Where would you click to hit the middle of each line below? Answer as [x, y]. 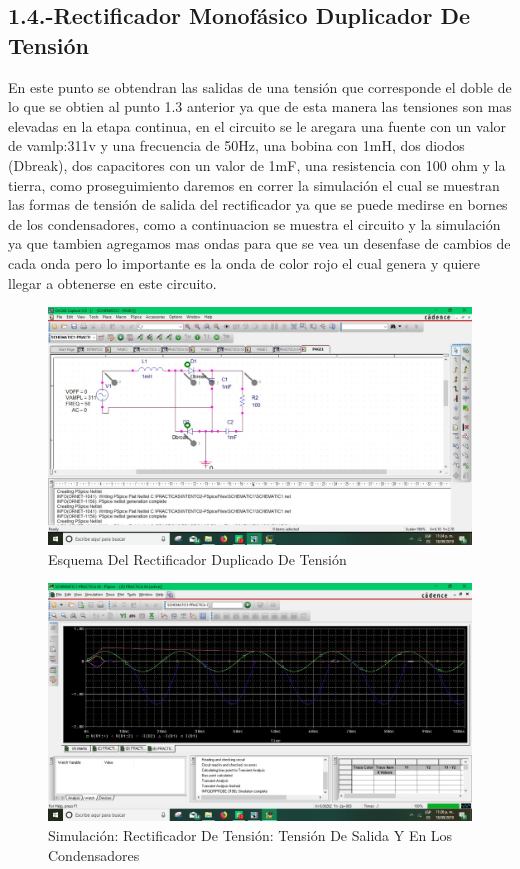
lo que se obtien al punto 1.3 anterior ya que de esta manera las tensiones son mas [260, 106]
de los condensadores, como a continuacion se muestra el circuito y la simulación [254, 223]
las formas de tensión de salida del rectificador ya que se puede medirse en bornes [258, 204]
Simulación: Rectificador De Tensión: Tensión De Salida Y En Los [250, 835]
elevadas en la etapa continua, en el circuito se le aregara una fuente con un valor [257, 125]
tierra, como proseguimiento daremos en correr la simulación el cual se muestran [254, 184]
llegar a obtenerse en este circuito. [112, 282]
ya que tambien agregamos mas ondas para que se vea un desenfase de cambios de [259, 243]
